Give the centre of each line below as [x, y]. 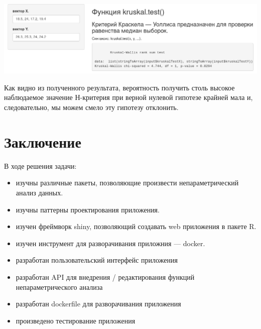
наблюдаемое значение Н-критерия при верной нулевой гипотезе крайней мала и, [128, 97]
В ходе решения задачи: [40, 166]
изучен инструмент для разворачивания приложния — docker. [110, 243]
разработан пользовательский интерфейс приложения [97, 260]
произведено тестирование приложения [76, 320]
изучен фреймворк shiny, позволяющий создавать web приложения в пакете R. [136, 226]
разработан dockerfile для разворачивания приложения [98, 304]
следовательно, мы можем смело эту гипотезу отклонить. [91, 107]
